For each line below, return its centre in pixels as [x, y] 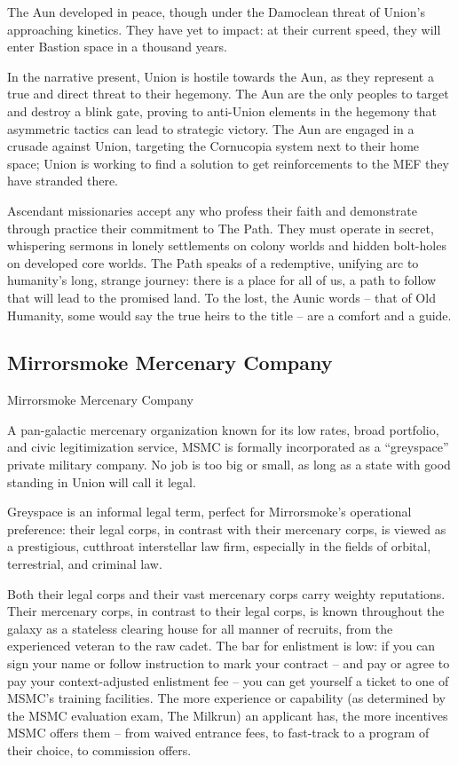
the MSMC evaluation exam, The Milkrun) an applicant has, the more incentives [228, 715]
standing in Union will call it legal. [102, 481]
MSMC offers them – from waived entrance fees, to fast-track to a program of [218, 733]
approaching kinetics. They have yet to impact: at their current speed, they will [224, 29]
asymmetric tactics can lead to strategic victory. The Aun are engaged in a [211, 128]
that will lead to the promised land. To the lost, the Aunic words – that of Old [221, 297]
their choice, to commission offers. [99, 749]
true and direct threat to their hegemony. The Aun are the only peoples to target [228, 94]
